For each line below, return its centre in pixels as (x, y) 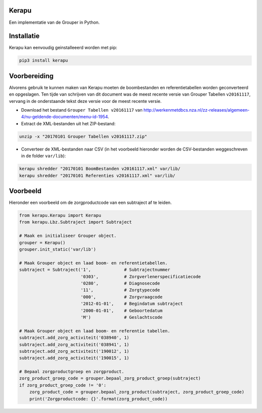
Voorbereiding (31, 76)
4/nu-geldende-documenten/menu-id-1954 (65, 117)
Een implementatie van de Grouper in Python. (54, 22)
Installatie (24, 36)
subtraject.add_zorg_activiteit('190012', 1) (74, 351)
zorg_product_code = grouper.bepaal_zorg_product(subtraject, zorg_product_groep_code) (137, 392)
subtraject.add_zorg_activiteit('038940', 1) (74, 338)
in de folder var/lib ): (43, 156)
